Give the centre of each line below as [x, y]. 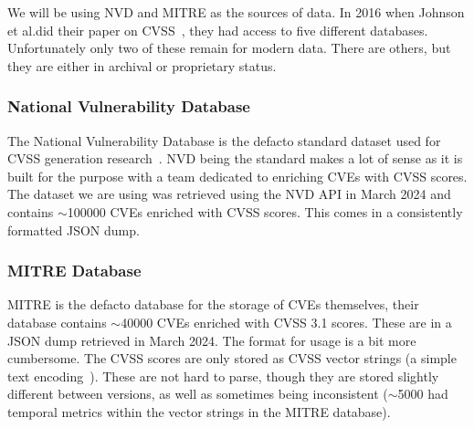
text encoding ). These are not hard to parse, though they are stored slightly [223, 376]
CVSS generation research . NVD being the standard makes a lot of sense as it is [235, 158]
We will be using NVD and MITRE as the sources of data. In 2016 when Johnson [236, 12]
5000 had [423, 394]
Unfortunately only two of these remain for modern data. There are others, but [229, 48]
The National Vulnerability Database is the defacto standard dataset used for [224, 140]
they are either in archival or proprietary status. [142, 65]
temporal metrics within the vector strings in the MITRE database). [199, 411]
